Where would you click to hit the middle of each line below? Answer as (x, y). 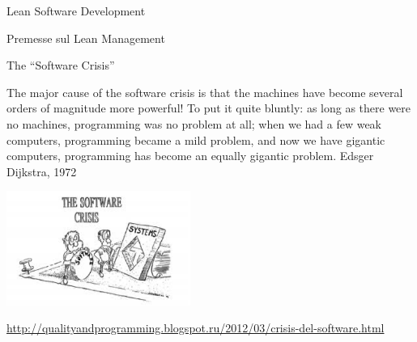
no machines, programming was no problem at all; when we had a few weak (194, 123)
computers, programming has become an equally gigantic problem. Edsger (190, 156)
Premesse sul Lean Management (86, 38)
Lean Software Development (76, 11)
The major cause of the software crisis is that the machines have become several (205, 92)
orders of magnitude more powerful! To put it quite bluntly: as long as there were (209, 108)
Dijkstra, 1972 (42, 171)
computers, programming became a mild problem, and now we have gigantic (196, 139)
